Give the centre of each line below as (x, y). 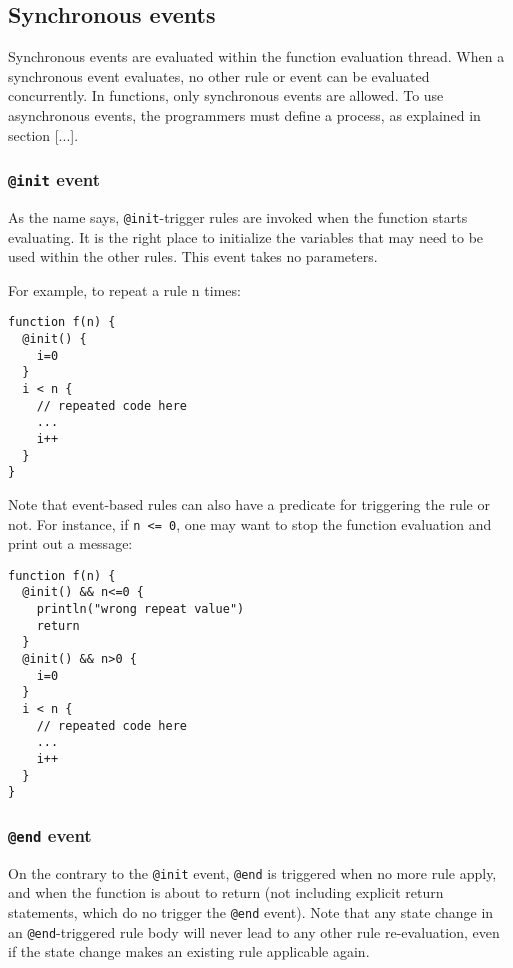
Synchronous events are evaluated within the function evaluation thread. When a (256, 56)
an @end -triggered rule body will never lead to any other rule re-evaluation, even (254, 931)
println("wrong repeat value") (140, 609)
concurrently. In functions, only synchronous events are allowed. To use (226, 95)
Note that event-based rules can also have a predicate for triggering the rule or (249, 503)
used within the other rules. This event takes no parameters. (193, 256)
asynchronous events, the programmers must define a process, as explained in (244, 114)
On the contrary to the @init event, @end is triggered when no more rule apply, (252, 872)
